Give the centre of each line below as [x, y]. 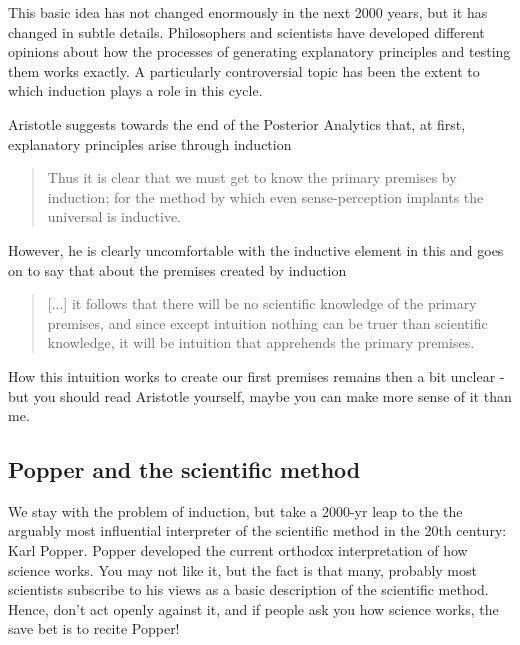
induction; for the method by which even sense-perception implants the [265, 196]
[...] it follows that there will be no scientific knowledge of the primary [262, 303]
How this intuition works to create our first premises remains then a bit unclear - [256, 375]
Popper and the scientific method [184, 469]
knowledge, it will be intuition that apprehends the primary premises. [261, 342]
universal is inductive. [114, 216]
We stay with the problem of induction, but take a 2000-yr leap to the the [235, 510]
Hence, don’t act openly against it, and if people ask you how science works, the [253, 608]
